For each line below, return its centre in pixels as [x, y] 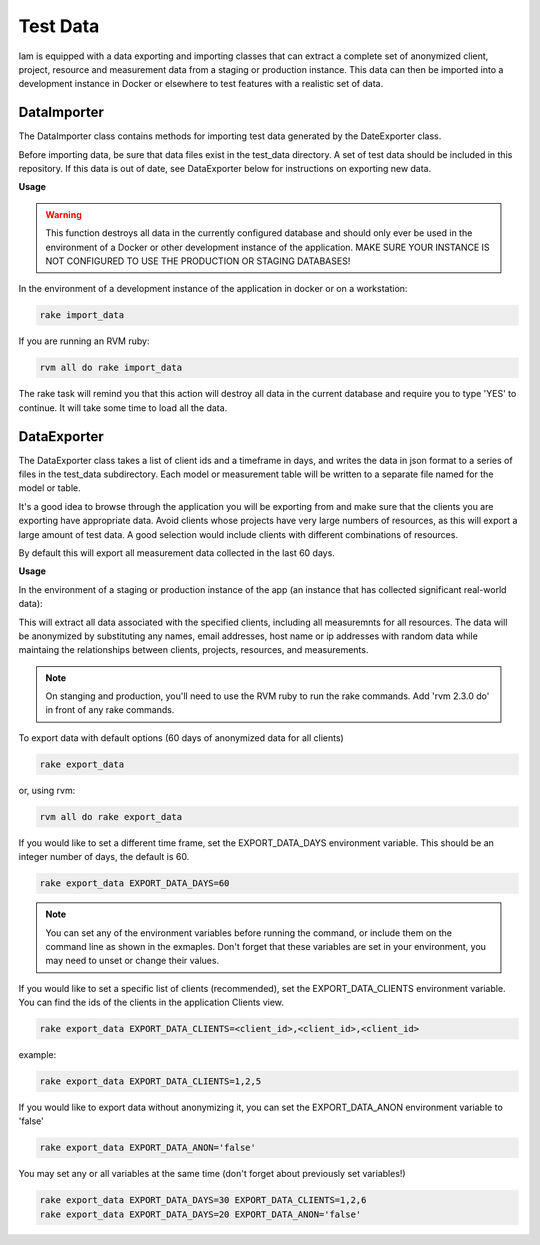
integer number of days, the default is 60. [104, 857]
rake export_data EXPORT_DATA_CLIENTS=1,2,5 [150, 1081]
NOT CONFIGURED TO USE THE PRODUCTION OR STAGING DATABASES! [198, 261]
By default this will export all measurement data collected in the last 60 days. [176, 552]
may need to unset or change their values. [132, 961]
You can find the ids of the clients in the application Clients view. [151, 1002]
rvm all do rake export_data [111, 816]
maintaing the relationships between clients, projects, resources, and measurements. [193, 650]
